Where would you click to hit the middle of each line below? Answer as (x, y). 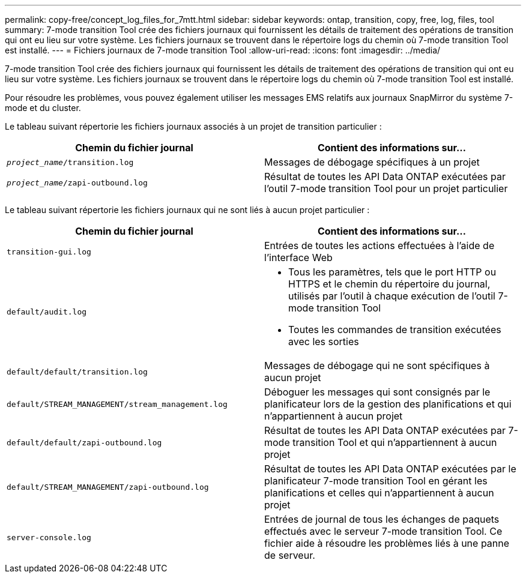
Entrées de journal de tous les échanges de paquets (382, 519)
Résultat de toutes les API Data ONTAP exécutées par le (390, 469)
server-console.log (49, 537)
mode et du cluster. (43, 108)
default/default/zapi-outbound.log (84, 442)
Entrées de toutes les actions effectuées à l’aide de (379, 245)
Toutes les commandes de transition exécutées (395, 330)
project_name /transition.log (70, 162)
